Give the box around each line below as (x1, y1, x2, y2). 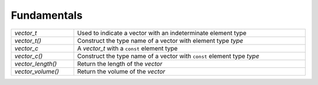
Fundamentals (11, 9, 82, 22)
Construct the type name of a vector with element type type (77, 36, 244, 45)
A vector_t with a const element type (77, 44, 178, 52)
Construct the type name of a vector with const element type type (77, 52, 260, 60)
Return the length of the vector (77, 59, 163, 67)
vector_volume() (14, 67, 59, 76)
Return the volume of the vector (77, 67, 165, 76)
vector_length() (14, 59, 57, 67)
